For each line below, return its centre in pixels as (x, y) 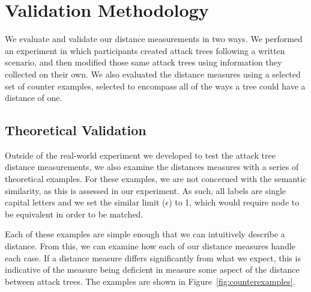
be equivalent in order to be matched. (74, 214)
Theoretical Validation (76, 130)
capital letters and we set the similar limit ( (85, 202)
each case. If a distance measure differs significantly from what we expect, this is (153, 257)
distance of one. (34, 98)
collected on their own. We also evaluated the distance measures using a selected (153, 74)
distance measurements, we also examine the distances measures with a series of (152, 167)
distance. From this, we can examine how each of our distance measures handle (150, 246)
